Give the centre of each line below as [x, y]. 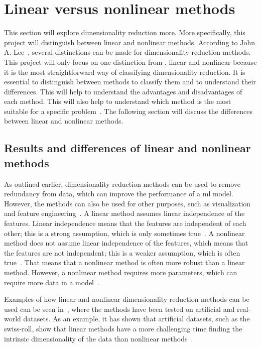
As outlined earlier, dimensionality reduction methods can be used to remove [122, 184]
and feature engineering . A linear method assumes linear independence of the [124, 213]
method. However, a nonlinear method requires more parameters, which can [121, 272]
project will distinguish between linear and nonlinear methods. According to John [129, 42]
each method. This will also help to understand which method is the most [118, 101]
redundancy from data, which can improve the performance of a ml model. [119, 194]
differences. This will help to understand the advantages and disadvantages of [123, 91]
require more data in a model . [52, 282]
